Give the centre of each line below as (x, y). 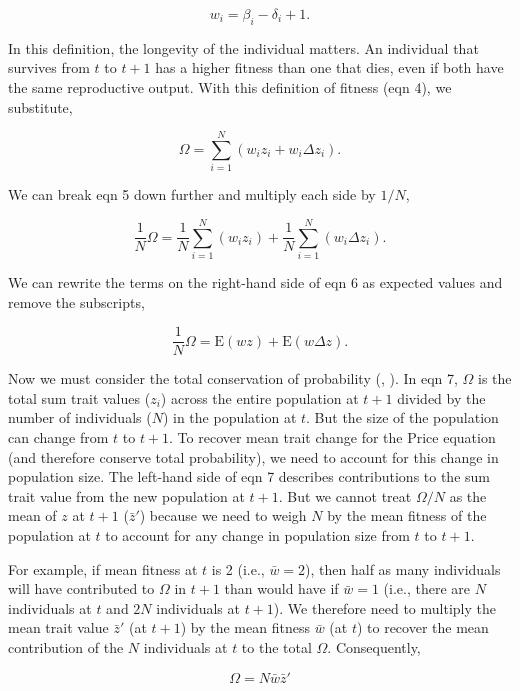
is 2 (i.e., (238, 568)
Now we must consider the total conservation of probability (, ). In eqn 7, (233, 378)
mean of (32, 515)
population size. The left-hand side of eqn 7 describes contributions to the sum (249, 476)
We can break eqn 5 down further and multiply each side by (192, 194)
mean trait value (58, 627)
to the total (276, 646)
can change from (58, 437)
